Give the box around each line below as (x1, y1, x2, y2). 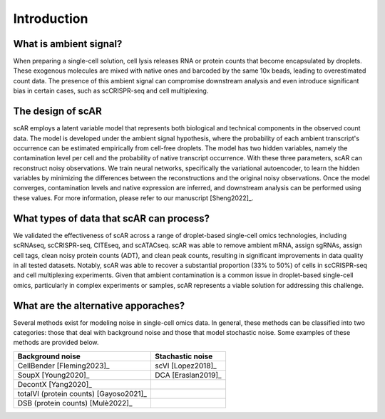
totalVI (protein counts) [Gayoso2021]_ (17, 388, 148, 398)
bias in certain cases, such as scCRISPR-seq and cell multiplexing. (13, 86, 209, 95)
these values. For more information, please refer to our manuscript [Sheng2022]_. (13, 193, 254, 202)
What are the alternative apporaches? (13, 299, 185, 311)
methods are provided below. (13, 338, 99, 347)
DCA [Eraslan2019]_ (154, 370, 222, 380)
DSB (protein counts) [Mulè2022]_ (17, 398, 133, 408)
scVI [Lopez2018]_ (154, 361, 217, 371)
